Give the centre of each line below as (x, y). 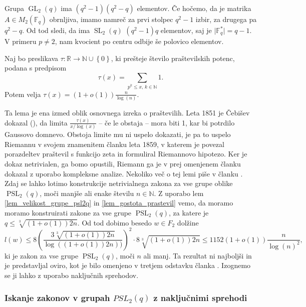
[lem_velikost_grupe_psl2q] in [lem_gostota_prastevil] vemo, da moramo (119, 203)
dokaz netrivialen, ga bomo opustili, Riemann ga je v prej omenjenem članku (123, 164)
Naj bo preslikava (32, 58)
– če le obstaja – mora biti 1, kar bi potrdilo (167, 122)
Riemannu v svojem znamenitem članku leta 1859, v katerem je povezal (114, 144)
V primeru (21, 41)
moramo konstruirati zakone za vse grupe (68, 212)
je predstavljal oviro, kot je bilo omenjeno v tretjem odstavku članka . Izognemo (128, 265)
